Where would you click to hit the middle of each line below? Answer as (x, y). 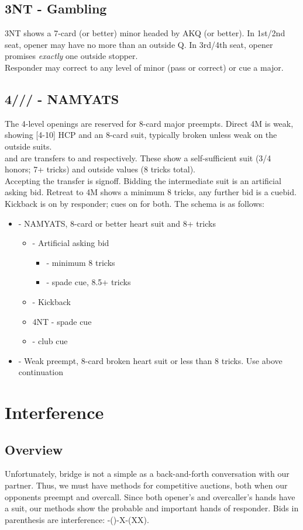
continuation (41, 372)
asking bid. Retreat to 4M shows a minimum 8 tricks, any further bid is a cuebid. (151, 192)
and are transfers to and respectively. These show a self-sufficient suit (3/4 (138, 157)
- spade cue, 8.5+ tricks (89, 282)
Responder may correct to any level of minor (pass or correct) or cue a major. (144, 67)
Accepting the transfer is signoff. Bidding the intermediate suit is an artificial (143, 180)
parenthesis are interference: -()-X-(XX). (77, 519)
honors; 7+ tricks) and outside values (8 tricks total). (100, 169)
